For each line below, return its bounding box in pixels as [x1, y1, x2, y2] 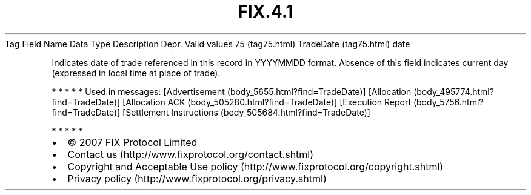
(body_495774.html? [413, 86, 494, 97]
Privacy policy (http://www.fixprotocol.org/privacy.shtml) [67, 172, 327, 185]
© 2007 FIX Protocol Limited [67, 136, 198, 148]
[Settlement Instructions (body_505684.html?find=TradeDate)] [122, 107, 370, 117]
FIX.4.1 [238, 1, 293, 22]
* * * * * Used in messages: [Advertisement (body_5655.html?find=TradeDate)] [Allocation [52, 86, 412, 97]
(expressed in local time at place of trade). [52, 67, 221, 78]
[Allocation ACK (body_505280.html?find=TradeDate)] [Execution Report [122, 96, 411, 107]
